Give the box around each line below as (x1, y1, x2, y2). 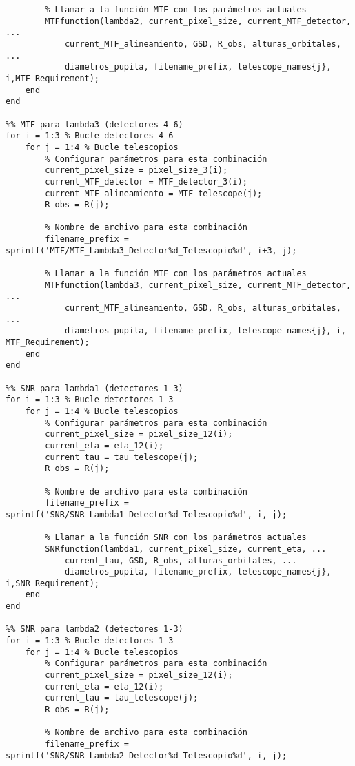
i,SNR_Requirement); (6, 578, 100, 588)
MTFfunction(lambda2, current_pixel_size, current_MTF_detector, (45, 16, 352, 26)
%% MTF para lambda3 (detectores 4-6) (6, 119, 183, 130)
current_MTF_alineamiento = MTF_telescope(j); (45, 188, 263, 198)
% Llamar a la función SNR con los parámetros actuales (45, 532, 307, 543)
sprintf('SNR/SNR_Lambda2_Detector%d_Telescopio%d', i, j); (6, 750, 287, 760)
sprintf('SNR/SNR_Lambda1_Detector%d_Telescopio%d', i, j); (6, 509, 287, 519)
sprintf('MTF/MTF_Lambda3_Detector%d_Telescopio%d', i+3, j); (6, 245, 297, 256)
